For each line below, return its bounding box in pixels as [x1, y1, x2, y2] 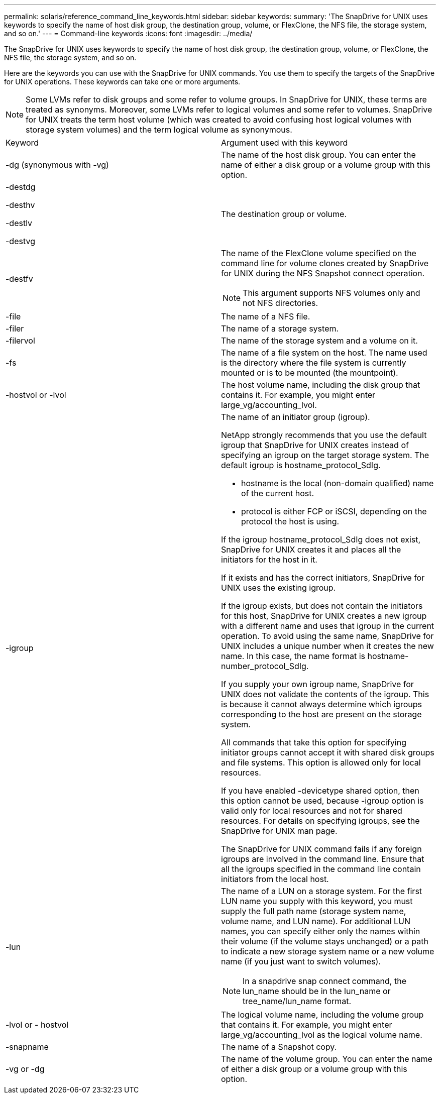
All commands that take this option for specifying [221, 737, 406, 747]
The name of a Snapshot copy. [221, 1042, 337, 1052]
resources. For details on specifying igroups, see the [221, 816, 420, 826]
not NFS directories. [243, 298, 318, 308]
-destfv [6, 274, 33, 284]
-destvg [6, 236, 35, 246]
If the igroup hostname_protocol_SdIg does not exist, [221, 534, 421, 544]
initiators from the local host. [221, 874, 329, 884]
